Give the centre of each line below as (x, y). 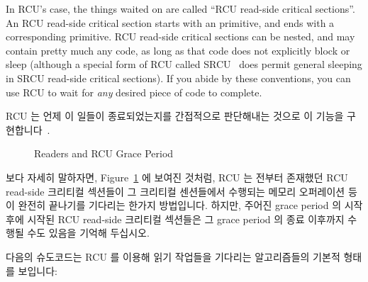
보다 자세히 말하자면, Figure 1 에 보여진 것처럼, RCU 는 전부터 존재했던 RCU (177, 177)
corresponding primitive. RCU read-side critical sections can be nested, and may (180, 36)
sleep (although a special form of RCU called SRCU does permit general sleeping (184, 64)
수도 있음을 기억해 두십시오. (88, 233)
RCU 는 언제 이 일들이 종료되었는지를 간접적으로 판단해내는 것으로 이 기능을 (175, 116)
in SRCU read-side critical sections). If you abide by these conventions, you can (178, 78)
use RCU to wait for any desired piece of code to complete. (134, 92)
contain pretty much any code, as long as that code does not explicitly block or (178, 50)
